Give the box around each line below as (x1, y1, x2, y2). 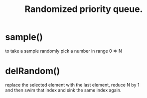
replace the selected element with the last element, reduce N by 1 (5, 82, 140, 88)
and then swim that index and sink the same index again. (5, 87, 122, 93)
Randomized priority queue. (24, 3, 143, 15)
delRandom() (5, 66, 60, 77)
